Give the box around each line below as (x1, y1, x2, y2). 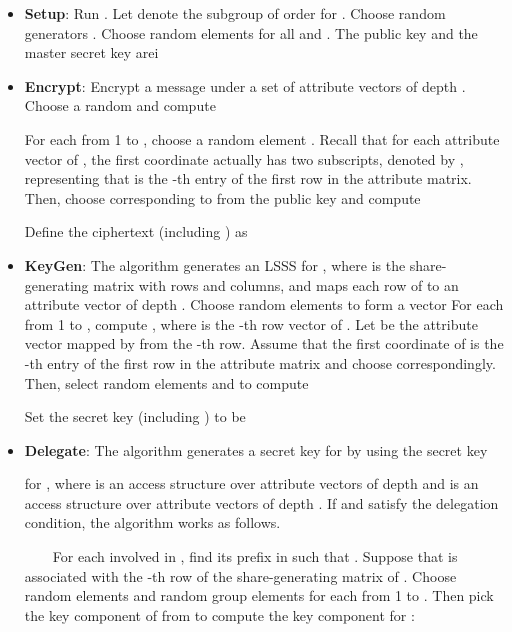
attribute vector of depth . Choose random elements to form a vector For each (24, 294, 504, 315)
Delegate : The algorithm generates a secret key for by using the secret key (24, 439, 488, 460)
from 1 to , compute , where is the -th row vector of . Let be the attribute (24, 313, 478, 334)
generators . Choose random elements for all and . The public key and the (24, 22, 478, 43)
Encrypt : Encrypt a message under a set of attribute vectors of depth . (24, 75, 466, 96)
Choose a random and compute (24, 95, 216, 116)
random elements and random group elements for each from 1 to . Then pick (24, 585, 494, 606)
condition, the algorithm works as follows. (24, 512, 281, 533)
